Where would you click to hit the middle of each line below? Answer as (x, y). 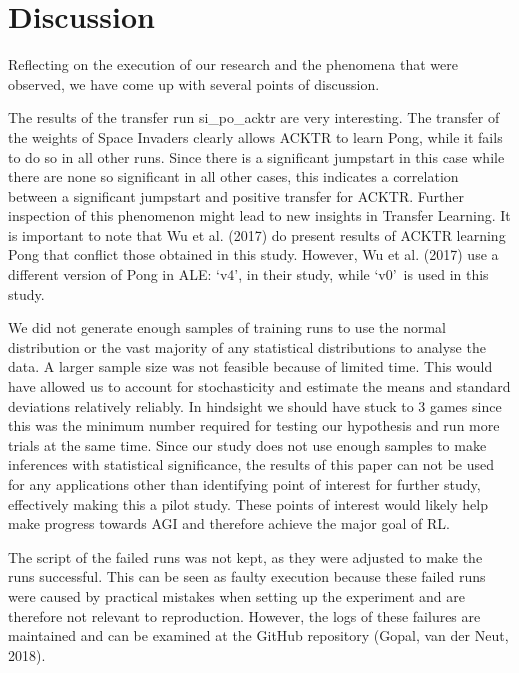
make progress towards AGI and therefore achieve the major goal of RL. (229, 523)
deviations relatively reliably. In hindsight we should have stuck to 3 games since (255, 405)
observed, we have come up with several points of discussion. (194, 83)
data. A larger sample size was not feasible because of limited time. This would (250, 366)
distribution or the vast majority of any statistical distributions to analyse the (247, 346)
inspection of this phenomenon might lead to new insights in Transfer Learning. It (259, 215)
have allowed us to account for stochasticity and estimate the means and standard (259, 386)
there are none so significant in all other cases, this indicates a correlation (233, 176)
